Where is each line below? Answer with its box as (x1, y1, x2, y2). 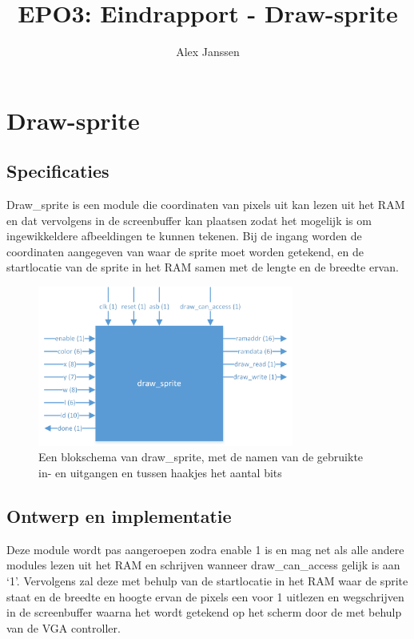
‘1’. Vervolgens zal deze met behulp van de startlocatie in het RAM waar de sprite (6, 573, 408, 589)
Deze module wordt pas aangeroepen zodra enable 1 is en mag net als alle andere (6, 541, 404, 557)
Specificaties (6, 159, 109, 183)
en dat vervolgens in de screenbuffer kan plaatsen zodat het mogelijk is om (6, 211, 372, 228)
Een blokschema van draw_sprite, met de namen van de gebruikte (38, 448, 364, 465)
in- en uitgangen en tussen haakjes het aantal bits (38, 464, 282, 481)
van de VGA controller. (6, 619, 121, 636)
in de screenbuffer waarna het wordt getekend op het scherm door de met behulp (6, 604, 402, 621)
